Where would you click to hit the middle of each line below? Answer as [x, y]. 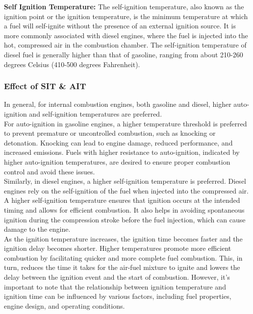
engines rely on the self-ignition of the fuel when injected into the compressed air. [126, 190]
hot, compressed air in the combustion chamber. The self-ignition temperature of [125, 45]
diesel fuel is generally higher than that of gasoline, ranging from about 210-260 [124, 54]
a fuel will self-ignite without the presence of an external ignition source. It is [120, 26]
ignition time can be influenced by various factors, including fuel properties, [118, 296]
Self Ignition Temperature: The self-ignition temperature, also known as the [124, 6]
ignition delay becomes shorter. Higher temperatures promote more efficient [118, 248]
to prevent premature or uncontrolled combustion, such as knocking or [110, 133]
